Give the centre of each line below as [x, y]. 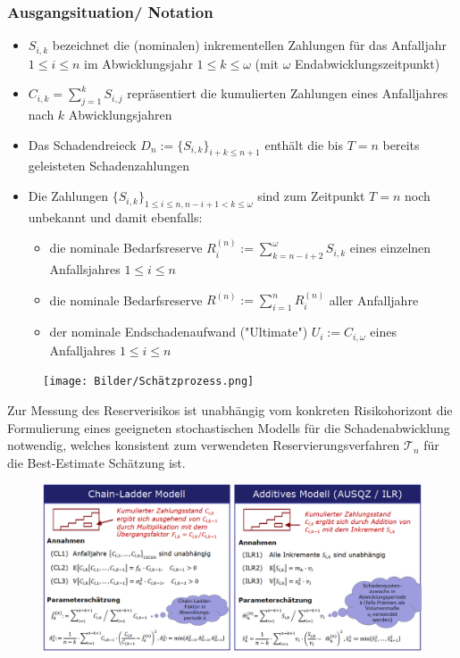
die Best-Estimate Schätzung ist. [96, 462]
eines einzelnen [390, 248]
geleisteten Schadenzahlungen [109, 166]
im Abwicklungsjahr [138, 63]
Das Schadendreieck [82, 144]
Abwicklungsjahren [120, 115]
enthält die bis [304, 144]
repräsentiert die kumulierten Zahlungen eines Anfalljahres [288, 93]
